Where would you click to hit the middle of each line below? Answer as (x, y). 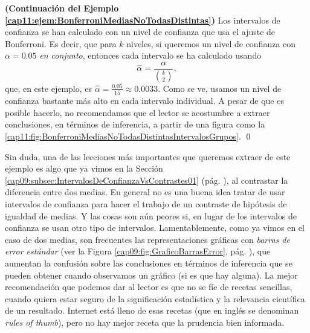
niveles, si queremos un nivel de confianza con (211, 43)
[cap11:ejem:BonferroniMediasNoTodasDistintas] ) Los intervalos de (143, 20)
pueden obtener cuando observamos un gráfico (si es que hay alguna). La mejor (151, 275)
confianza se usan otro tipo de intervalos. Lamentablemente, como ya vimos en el (155, 228)
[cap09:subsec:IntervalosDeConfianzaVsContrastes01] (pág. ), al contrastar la (147, 180)
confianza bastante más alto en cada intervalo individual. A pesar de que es (144, 101)
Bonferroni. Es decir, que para (61, 43)
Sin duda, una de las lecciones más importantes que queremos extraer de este (148, 156)
